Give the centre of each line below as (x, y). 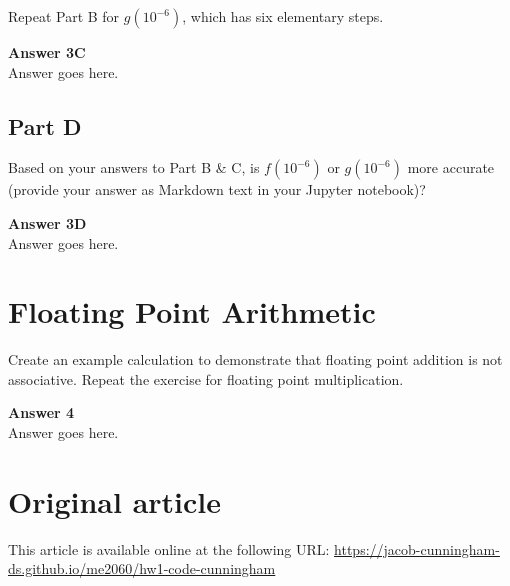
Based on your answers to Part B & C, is (134, 167)
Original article (114, 500)
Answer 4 (41, 412)
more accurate (451, 167)
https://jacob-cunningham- (417, 548)
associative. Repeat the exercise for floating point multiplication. (206, 378)
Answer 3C (47, 52)
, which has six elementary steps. (283, 16)
